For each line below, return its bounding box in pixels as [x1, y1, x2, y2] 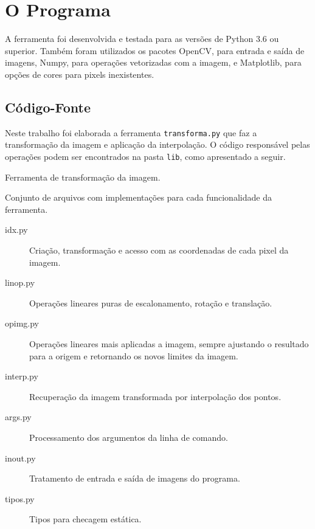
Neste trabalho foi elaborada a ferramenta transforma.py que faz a [5, 126, 257, 139]
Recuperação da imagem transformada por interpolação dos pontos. [29, 390, 282, 403]
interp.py [5, 370, 38, 382]
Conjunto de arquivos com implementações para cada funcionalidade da [5, 191, 272, 204]
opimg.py [5, 317, 40, 330]
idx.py [5, 223, 28, 236]
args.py [5, 410, 32, 423]
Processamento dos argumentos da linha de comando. [29, 430, 228, 443]
